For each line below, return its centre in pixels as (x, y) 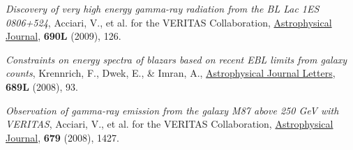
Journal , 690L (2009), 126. (63, 36)
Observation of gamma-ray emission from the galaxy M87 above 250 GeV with (172, 110)
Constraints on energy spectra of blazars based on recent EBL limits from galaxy (176, 59)
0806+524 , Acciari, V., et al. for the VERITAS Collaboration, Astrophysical (169, 22)
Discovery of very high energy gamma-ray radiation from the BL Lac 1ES (163, 8)
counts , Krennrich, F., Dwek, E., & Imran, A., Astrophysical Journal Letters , (171, 73)
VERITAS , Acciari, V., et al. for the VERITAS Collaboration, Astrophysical (170, 124)
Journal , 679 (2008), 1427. (62, 137)
